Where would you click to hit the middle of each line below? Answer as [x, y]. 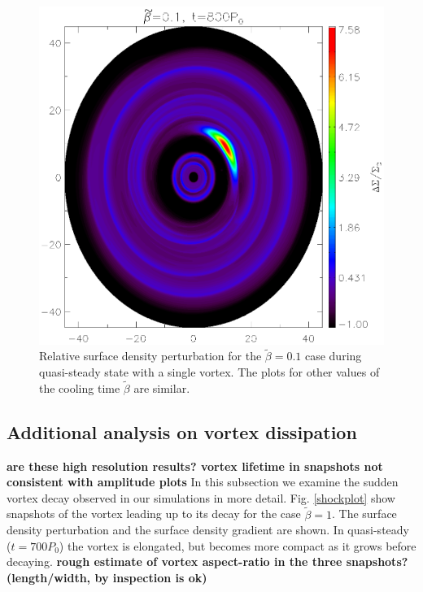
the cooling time [80, 387]
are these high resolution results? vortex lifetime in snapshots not [195, 466]
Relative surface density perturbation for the [150, 356]
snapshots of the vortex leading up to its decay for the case [154, 514]
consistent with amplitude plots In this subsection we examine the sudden [203, 482]
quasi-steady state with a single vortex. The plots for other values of [209, 372]
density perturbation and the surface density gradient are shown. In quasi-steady [208, 530]
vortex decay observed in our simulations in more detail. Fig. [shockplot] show [201, 497]
